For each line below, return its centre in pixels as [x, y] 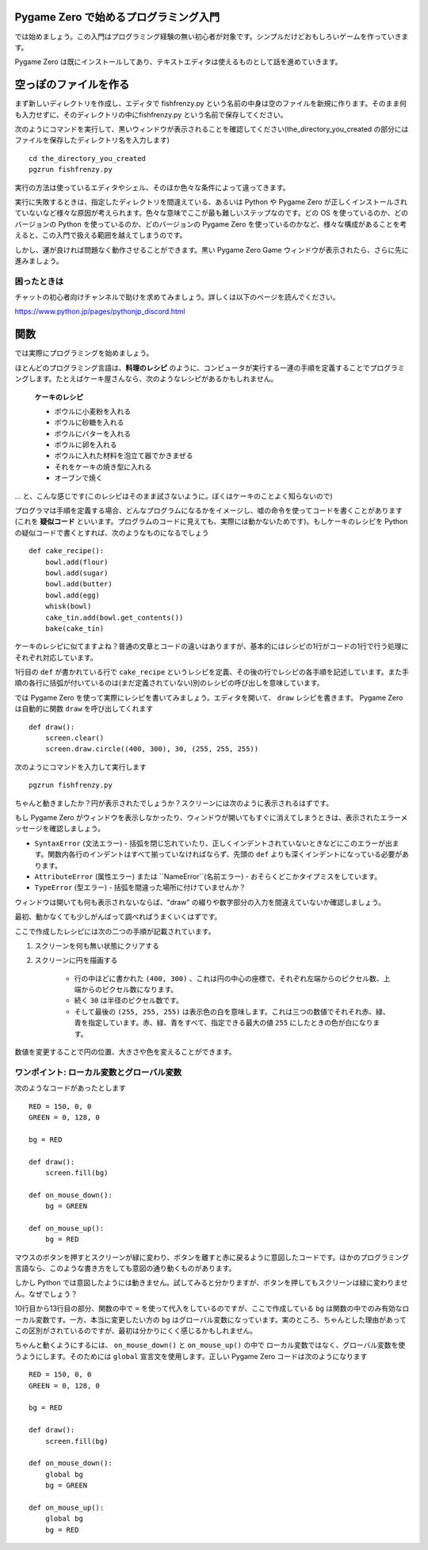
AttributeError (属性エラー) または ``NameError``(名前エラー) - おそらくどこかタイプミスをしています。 [208, 876]
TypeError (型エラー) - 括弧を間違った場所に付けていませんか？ [140, 888]
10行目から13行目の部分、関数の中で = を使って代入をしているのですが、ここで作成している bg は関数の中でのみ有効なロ [212, 1308]
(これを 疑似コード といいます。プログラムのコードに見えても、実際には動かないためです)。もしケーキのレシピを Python [211, 521]
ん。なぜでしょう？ [46, 1294]
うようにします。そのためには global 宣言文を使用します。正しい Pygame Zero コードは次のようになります [191, 1356]
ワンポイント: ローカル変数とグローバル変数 [98, 1072]
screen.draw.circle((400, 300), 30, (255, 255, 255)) [152, 749]
